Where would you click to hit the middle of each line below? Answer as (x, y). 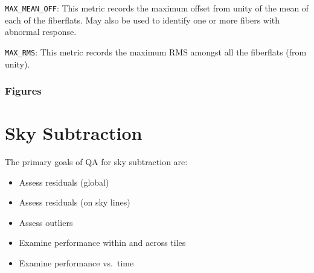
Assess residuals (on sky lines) (75, 202)
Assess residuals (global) (64, 182)
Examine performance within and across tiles (102, 243)
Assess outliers (46, 222)
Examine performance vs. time (76, 263)
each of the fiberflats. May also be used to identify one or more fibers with (143, 20)
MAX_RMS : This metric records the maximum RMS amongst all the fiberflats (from (156, 52)
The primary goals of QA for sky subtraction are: (96, 162)
